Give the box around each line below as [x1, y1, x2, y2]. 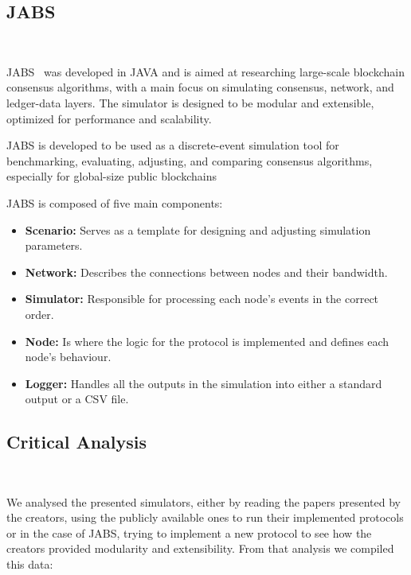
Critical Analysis [6, 429, 147, 454]
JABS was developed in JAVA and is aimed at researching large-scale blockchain [6, 63, 405, 80]
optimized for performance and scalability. [6, 110, 212, 126]
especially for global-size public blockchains [6, 168, 217, 185]
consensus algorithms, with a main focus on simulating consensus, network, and [6, 79, 394, 95]
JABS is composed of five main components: [6, 194, 223, 211]
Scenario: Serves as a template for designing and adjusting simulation [25, 221, 371, 238]
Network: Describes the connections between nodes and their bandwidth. [25, 263, 388, 280]
